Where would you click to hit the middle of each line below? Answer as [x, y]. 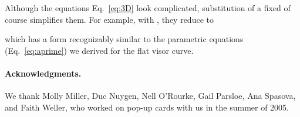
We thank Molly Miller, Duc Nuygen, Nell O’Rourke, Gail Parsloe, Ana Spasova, [150, 96]
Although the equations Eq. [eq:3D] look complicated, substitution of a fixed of [148, 8]
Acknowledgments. [43, 73]
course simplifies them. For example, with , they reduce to [109, 19]
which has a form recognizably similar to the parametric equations [124, 39]
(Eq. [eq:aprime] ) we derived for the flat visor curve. [99, 50]
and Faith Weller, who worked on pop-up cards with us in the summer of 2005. [147, 107]
